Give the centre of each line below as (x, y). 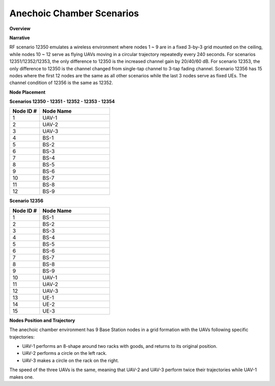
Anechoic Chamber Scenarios (74, 13)
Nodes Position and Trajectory (42, 320)
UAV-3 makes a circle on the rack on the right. (71, 360)
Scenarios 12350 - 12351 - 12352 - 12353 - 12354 (62, 101)
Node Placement (28, 92)
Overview (20, 29)
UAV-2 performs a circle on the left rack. (64, 353)
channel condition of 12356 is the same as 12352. (61, 83)
